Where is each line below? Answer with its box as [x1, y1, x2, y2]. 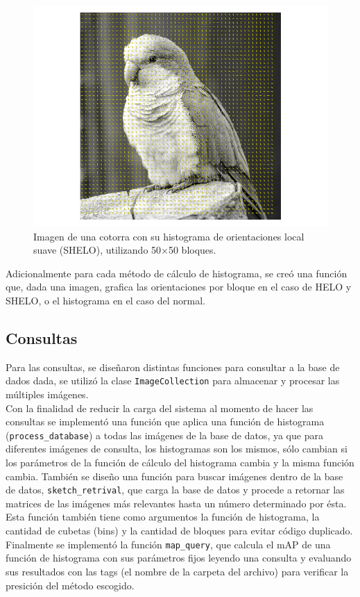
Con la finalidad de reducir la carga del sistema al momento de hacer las [6, 400, 314, 415]
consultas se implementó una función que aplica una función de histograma [6, 414, 325, 429]
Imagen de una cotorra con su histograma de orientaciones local [33, 229, 305, 243]
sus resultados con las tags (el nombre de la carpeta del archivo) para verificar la [6, 564, 349, 578]
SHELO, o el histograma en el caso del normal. [6, 293, 205, 307]
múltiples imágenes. [6, 387, 89, 402]
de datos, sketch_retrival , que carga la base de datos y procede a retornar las [6, 482, 345, 497]
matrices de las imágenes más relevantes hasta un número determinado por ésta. [6, 496, 347, 510]
